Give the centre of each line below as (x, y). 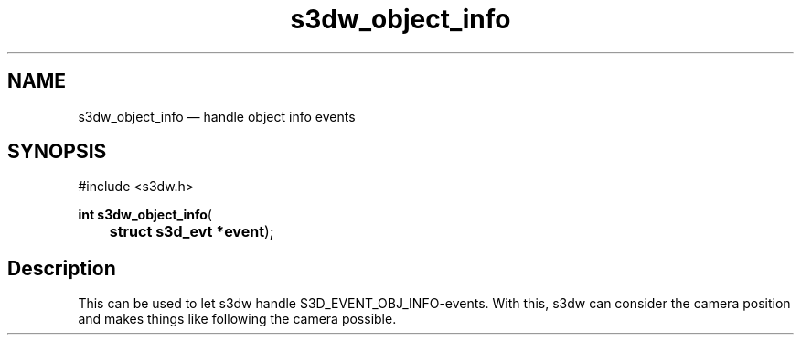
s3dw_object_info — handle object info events (217, 116)
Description (62, 268)
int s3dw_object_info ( (145, 215)
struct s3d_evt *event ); (192, 232)
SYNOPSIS (57, 152)
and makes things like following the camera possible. (237, 319)
